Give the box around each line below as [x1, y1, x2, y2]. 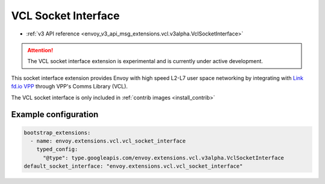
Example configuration [11, 109, 99, 120]
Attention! [27, 46, 54, 54]
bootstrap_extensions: [23, 129, 91, 136]
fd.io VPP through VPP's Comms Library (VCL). [11, 83, 128, 90]
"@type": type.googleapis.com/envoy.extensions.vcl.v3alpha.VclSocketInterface [43, 154, 284, 161]
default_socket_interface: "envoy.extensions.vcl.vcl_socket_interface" [23, 163, 243, 170]
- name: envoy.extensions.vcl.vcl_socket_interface [30, 137, 186, 144]
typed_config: [36, 146, 78, 153]
